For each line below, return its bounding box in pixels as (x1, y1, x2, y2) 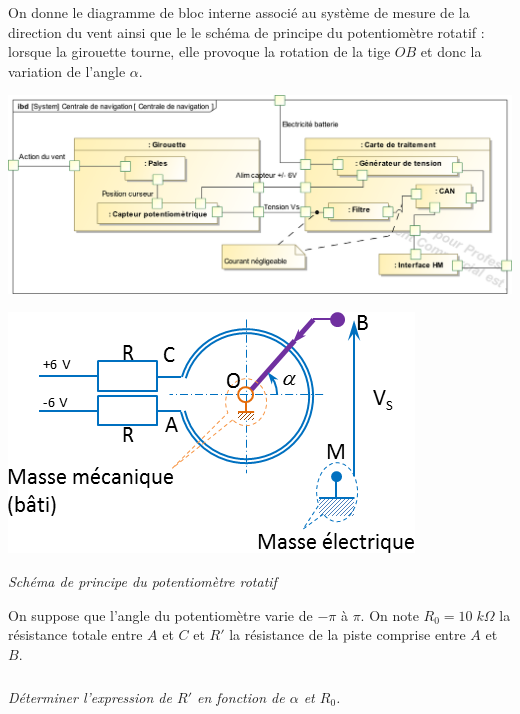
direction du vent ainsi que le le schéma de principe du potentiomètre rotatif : (8, 21, 485, 42)
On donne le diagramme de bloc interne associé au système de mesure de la (8, 2, 470, 22)
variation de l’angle (8, 60, 126, 81)
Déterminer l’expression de (8, 686, 172, 707)
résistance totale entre (8, 624, 143, 645)
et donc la (420, 41, 482, 62)
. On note (360, 604, 419, 625)
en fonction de (196, 686, 285, 707)
